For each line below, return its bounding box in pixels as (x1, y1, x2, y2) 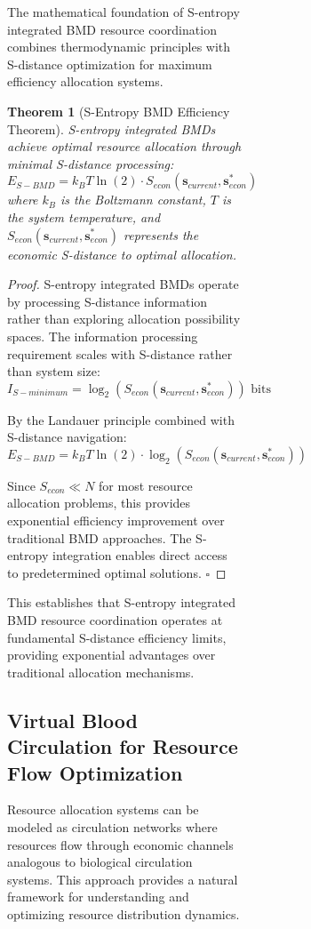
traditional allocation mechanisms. (7, 662, 195, 681)
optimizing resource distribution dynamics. (7, 904, 240, 923)
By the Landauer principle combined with (7, 410, 235, 428)
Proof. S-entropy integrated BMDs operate (7, 275, 239, 293)
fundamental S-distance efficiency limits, (7, 628, 227, 646)
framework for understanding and (7, 887, 189, 906)
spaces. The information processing (7, 326, 198, 345)
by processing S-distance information (7, 292, 208, 310)
